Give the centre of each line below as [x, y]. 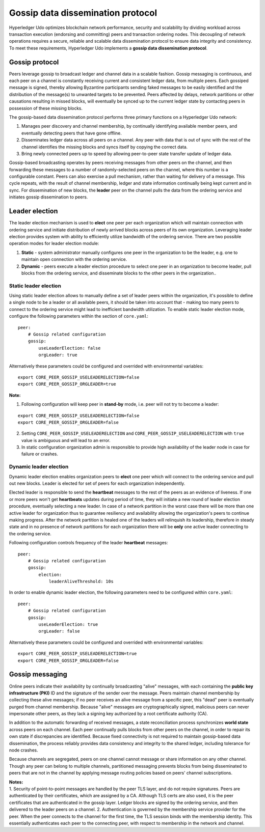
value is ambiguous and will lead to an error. [66, 440]
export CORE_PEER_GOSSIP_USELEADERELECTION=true [77, 654]
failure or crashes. [40, 454]
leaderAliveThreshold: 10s [81, 582]
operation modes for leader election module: [54, 244]
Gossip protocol [34, 62]
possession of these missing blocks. [46, 108]
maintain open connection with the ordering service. [74, 259]
